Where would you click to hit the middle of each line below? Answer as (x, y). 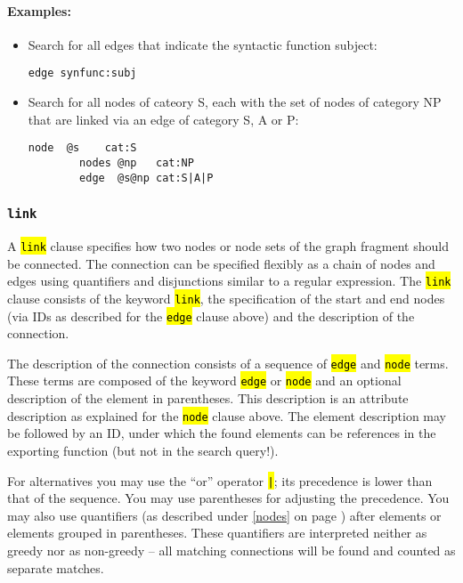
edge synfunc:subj (82, 73)
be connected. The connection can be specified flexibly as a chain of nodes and (221, 263)
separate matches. (56, 567)
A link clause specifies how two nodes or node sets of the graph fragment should (228, 245)
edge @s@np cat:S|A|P (146, 178)
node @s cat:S (82, 148)
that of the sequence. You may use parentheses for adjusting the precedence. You (228, 498)
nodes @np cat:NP (137, 162)
